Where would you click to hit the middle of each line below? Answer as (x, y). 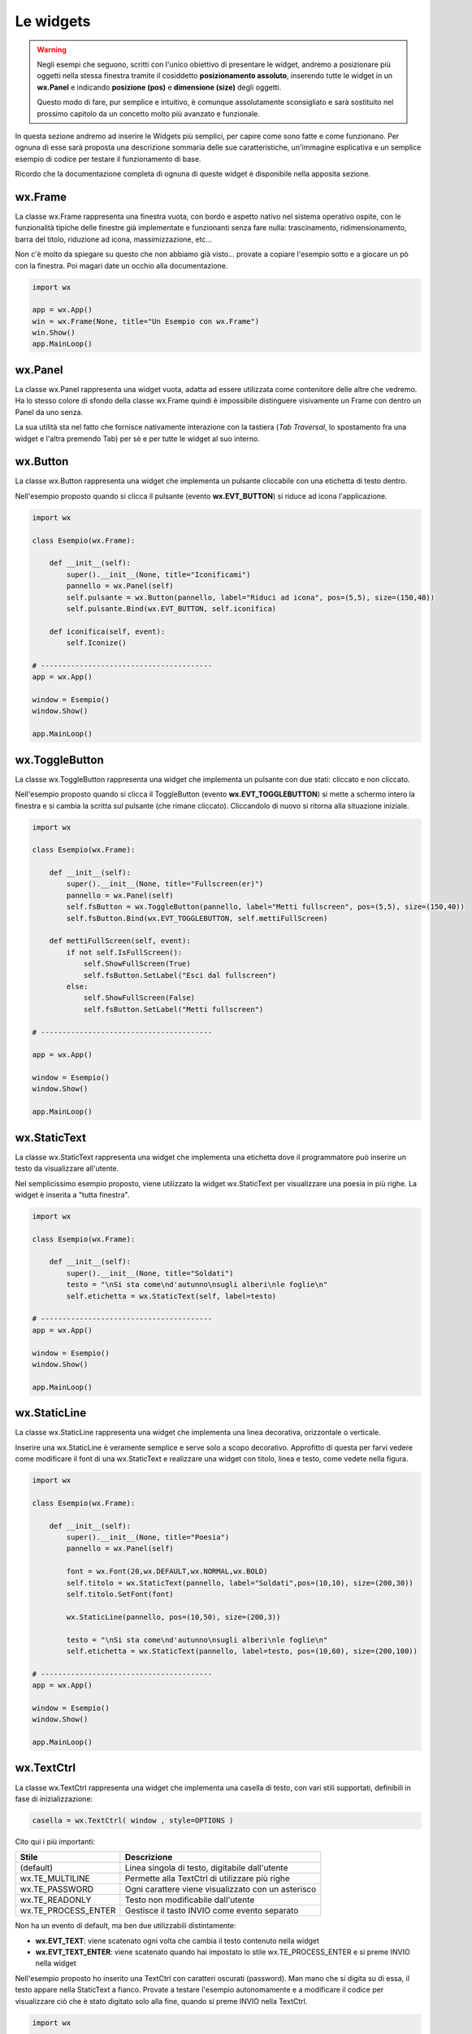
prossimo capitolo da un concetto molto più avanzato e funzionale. (148, 113)
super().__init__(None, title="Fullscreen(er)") (165, 884)
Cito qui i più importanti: (55, 1841)
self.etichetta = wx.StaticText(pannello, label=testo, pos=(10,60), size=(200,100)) (242, 1651)
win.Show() (54, 333)
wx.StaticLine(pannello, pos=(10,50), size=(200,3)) (173, 1617)
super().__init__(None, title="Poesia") (148, 1537)
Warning (52, 50)
